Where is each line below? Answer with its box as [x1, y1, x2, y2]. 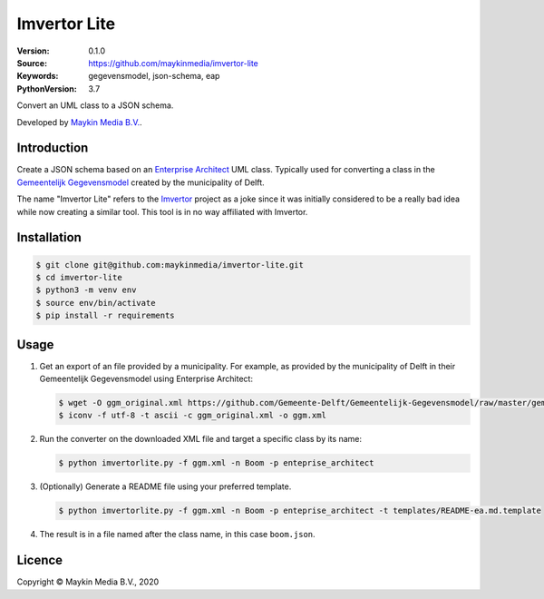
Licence [16, 553, 63, 568]
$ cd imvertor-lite [35, 272, 122, 282]
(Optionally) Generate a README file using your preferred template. [39, 481, 292, 492]
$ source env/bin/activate [35, 298, 156, 308]
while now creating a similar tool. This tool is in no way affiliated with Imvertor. [16, 206, 308, 217]
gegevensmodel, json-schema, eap [88, 71, 220, 82]
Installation [16, 230, 82, 245]
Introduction [16, 141, 89, 156]
